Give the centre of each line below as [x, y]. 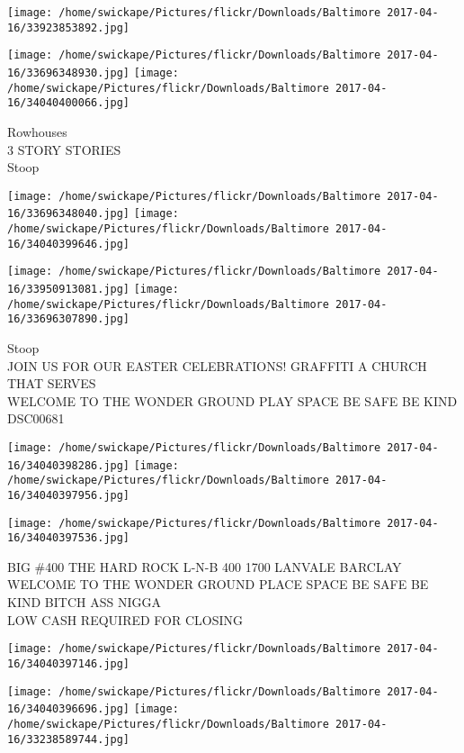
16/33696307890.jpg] [69, 319]
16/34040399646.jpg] [69, 244]
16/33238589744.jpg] [69, 739]
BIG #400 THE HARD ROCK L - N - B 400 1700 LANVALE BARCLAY [205, 566]
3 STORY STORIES [64, 149]
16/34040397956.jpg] [69, 495]
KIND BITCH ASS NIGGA [84, 602]
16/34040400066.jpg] [69, 103]
